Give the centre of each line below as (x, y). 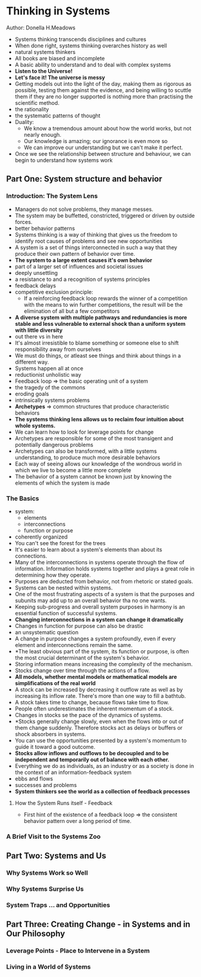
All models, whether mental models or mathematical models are (96, 677)
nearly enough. (42, 134)
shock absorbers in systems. (51, 734)
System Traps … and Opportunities (58, 905)
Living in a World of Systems (48, 967)
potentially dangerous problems (54, 444)
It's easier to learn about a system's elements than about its (89, 549)
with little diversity (39, 330)
